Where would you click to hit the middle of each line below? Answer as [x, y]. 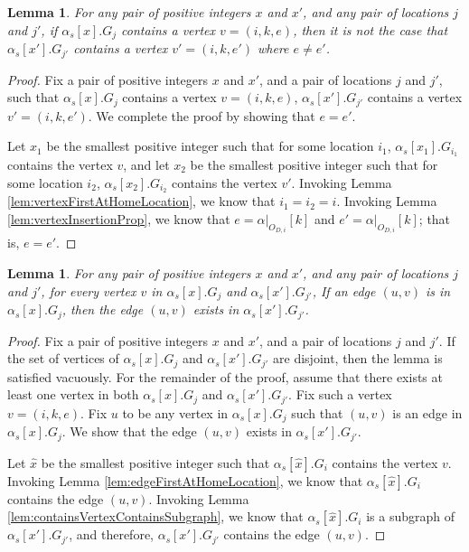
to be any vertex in [175, 412]
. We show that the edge [129, 431]
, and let [146, 164]
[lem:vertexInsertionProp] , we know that [119, 219]
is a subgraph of [410, 516]
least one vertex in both [73, 394]
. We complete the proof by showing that [202, 115]
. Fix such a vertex [340, 394]
